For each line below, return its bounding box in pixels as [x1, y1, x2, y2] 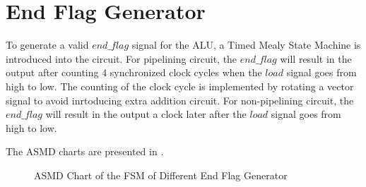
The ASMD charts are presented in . [6, 144, 164, 159]
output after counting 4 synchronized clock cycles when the [6, 65, 262, 80]
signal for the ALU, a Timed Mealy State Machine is [131, 37, 361, 52]
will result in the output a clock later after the [45, 107, 247, 121]
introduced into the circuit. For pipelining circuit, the [6, 51, 237, 66]
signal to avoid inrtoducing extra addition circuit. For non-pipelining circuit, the [6, 92, 354, 107]
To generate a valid [6, 37, 89, 52]
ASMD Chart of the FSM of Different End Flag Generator [34, 167, 288, 182]
